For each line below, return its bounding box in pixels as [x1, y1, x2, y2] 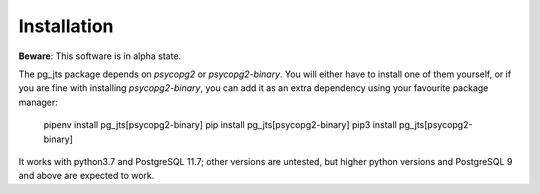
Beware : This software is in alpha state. [18, 50, 182, 62]
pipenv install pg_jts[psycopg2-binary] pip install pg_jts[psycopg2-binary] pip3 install [43, 119, 397, 131]
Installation [18, 15, 114, 37]
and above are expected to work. [18, 170, 155, 182]
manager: [18, 96, 59, 108]
